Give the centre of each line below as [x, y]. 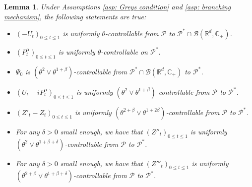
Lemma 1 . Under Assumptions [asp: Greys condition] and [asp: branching [118, 6]
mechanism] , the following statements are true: [75, 16]
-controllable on [124, 51]
